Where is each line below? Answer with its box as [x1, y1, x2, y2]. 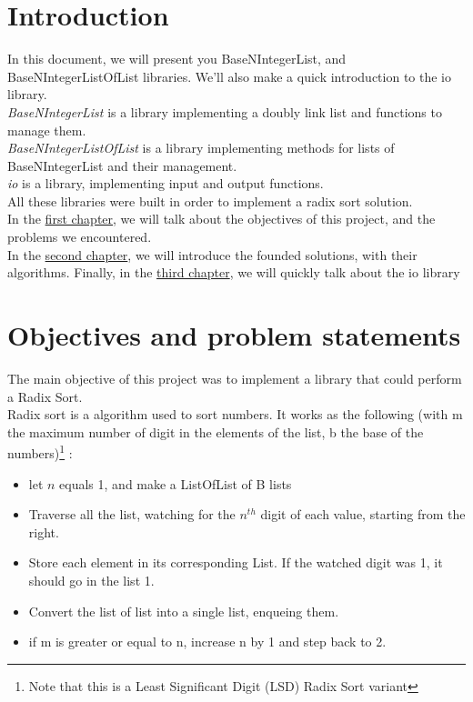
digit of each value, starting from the [260, 505, 466, 524]
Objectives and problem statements [7, 316, 461, 354]
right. [28, 522, 59, 541]
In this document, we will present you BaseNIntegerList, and [7, 49, 347, 68]
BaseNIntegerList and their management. [7, 155, 237, 175]
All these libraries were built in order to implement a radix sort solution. [7, 191, 413, 210]
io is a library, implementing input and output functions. [7, 174, 324, 193]
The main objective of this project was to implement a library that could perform [7, 368, 462, 387]
